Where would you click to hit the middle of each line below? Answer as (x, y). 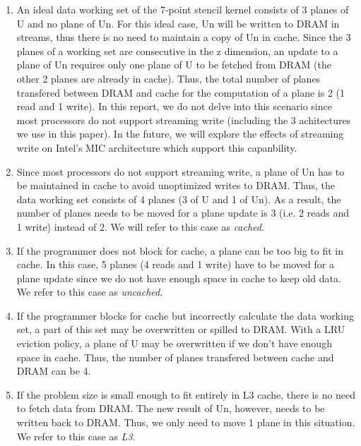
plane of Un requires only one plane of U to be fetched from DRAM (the (174, 65)
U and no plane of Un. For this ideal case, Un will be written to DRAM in (178, 23)
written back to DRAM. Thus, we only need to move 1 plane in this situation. (186, 422)
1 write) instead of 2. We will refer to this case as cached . (140, 226)
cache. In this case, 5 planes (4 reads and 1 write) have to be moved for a (175, 264)
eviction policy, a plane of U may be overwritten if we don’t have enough (174, 343)
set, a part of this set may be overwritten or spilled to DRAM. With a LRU (181, 329)
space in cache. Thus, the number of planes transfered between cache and (175, 357)
